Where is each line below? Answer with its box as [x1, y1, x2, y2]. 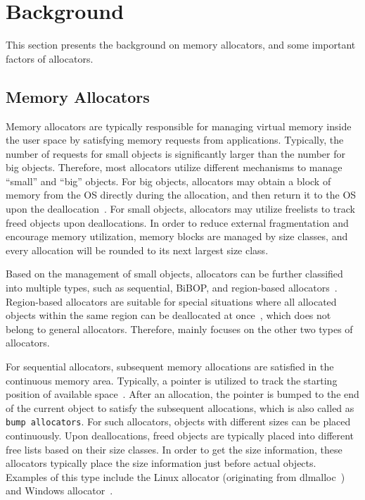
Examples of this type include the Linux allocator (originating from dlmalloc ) [6, 469, 345, 484]
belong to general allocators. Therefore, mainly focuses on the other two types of [6, 321, 353, 336]
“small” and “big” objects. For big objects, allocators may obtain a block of [6, 173, 331, 188]
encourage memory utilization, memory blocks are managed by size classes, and [6, 229, 348, 244]
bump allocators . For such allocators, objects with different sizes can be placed [6, 414, 351, 429]
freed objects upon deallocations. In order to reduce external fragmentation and [6, 215, 349, 230]
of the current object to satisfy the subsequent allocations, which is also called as [6, 400, 354, 415]
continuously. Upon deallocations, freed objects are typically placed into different [6, 428, 354, 443]
